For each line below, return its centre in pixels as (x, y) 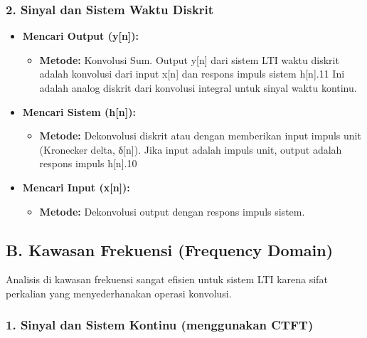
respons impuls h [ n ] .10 (88, 163)
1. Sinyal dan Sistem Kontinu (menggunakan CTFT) (160, 325)
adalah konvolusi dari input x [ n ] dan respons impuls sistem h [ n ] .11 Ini (192, 74)
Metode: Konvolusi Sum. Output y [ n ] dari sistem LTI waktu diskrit (189, 59)
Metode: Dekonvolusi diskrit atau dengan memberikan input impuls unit (200, 136)
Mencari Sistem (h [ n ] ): (79, 111)
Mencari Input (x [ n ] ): (76, 187)
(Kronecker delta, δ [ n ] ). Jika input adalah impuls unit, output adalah (191, 149)
